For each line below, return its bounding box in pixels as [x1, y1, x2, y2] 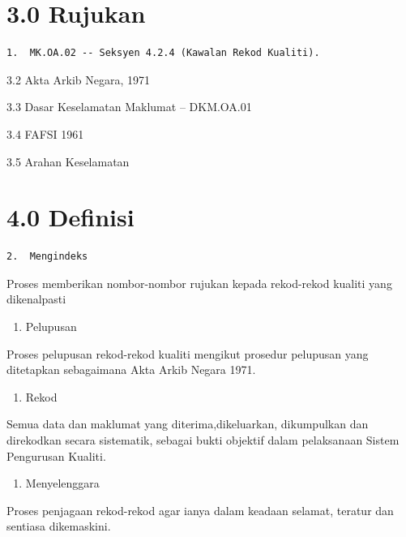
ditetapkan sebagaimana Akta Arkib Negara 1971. [6, 361, 256, 378]
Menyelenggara [25, 475, 100, 492]
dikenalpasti [6, 290, 66, 307]
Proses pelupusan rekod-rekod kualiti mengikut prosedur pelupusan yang [6, 345, 369, 362]
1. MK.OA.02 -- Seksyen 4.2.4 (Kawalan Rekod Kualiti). [6, 47, 320, 59]
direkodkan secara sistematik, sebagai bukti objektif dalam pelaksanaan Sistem [6, 431, 400, 448]
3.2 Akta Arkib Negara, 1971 [6, 71, 151, 88]
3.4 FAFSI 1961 [6, 125, 84, 142]
